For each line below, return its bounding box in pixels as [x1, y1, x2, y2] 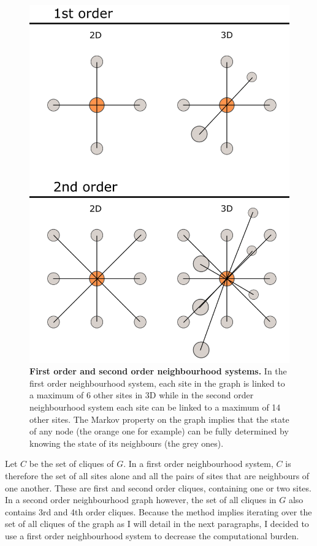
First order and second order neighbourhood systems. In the [29, 365, 287, 377]
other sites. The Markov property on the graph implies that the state [29, 412, 289, 425]
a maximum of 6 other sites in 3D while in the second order [29, 389, 254, 401]
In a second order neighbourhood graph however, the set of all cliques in [5, 493, 277, 506]
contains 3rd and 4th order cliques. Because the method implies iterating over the [5, 505, 312, 518]
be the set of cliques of [29, 457, 114, 470]
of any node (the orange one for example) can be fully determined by [29, 425, 289, 438]
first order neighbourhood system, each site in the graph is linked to [29, 376, 285, 389]
